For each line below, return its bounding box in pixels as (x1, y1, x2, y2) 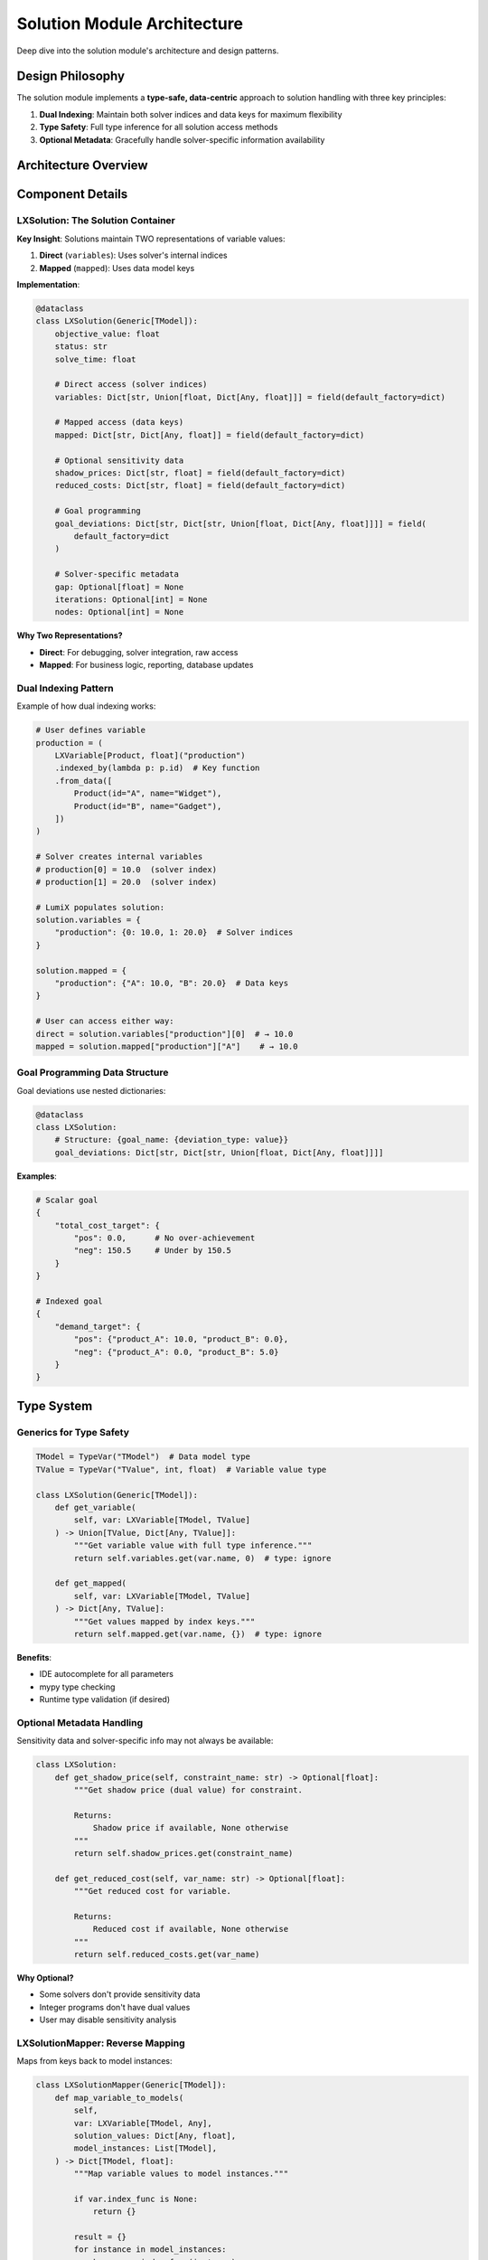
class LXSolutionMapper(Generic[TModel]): (35, 2080, 227, 2090)
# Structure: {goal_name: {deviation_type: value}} (54, 1135, 289, 1145)
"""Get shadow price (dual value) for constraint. (73, 1785, 303, 1794)
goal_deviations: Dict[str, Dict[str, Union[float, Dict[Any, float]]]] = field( (54, 518, 427, 529)
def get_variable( (54, 1502, 136, 1513)
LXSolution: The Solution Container (16, 214, 175, 227)
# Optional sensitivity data (54, 455, 184, 466)
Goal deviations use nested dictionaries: (16, 1085, 166, 1096)
